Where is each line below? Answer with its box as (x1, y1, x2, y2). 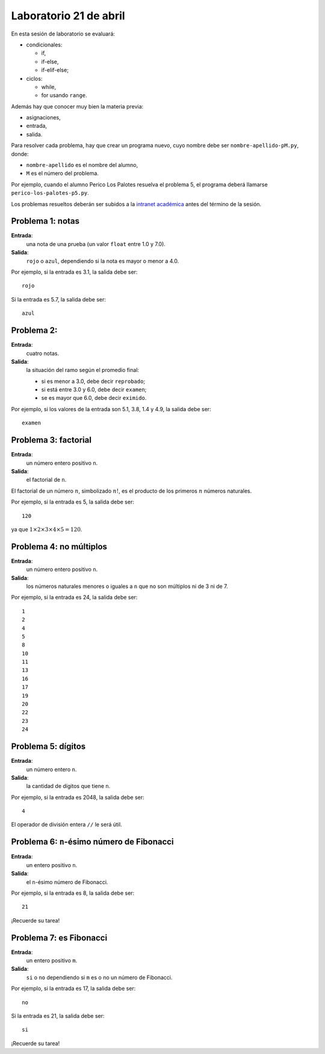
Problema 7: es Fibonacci (11, 932, 108, 943)
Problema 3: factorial (11, 435, 91, 446)
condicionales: (26, 41, 63, 48)
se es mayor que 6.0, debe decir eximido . (41, 394, 147, 402)
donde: (11, 150, 29, 157)
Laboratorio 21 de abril (11, 9, 126, 22)
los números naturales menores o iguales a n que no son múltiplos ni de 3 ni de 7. (26, 582, 228, 590)
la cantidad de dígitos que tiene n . (26, 783, 111, 790)
